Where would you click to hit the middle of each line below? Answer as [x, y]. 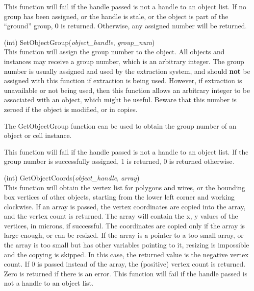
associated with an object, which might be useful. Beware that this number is [120, 100]
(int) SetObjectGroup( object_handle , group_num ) [79, 42]
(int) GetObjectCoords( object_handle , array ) [72, 177]
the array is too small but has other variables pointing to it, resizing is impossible [127, 245]
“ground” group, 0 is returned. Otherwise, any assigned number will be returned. [126, 26]
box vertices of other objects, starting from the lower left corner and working [119, 197]
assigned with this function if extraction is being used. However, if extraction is [123, 80]
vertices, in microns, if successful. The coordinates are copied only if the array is [125, 225]
